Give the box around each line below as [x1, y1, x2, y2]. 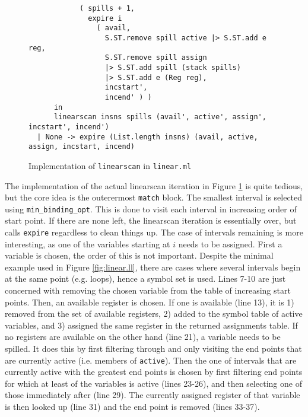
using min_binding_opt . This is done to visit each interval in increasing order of [5, 202, 297, 215]
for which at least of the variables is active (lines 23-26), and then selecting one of [5, 377, 302, 389]
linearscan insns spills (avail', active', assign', [53, 113, 266, 122]
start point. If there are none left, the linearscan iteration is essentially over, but [5, 214, 297, 227]
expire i [88, 14, 122, 23]
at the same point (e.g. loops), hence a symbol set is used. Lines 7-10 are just [5, 272, 286, 285]
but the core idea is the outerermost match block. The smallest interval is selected [5, 191, 303, 203]
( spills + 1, [79, 4, 135, 12]
